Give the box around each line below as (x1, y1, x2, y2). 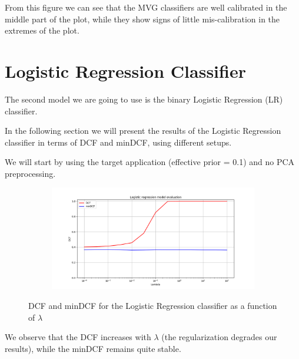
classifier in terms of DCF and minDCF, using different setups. (5, 136, 232, 148)
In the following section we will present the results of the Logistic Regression (5, 124, 281, 137)
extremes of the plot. (5, 24, 79, 37)
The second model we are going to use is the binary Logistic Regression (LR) (5, 93, 283, 105)
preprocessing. (5, 167, 56, 179)
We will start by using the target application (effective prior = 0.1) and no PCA (5, 156, 295, 168)
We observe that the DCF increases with (5, 331, 151, 343)
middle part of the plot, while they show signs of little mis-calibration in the (5, 12, 280, 25)
